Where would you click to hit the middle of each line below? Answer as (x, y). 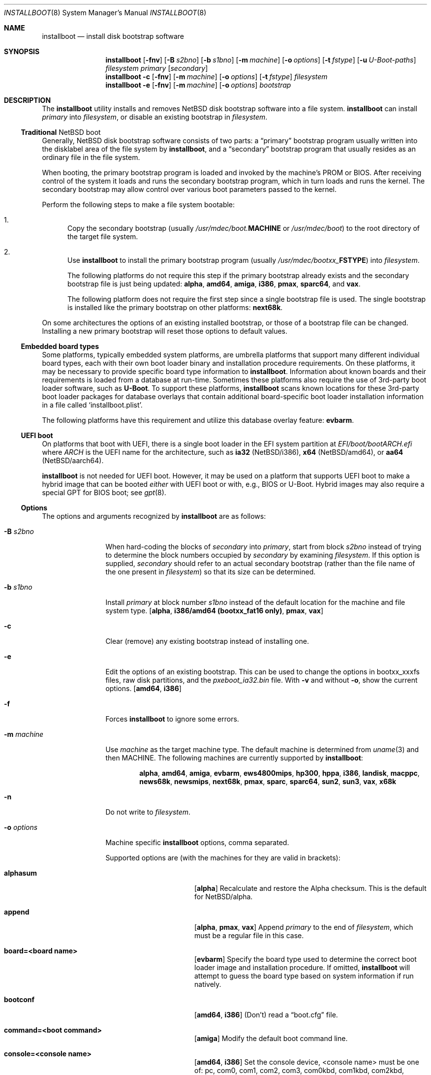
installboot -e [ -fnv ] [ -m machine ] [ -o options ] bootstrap (198, 85)
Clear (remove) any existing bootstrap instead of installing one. (207, 641)
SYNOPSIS (22, 51)
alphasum (20, 873)
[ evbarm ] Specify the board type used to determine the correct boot (306, 959)
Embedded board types (60, 346)
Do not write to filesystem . (148, 812)
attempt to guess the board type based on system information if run (304, 976)
